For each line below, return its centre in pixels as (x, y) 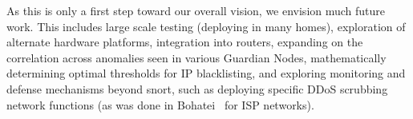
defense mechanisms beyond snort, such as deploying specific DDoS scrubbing (197, 88)
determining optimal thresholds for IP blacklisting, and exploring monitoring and (206, 73)
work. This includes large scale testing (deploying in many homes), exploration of (206, 26)
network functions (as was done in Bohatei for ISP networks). (160, 104)
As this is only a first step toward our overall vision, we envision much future (196, 10)
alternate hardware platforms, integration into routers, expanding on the (185, 42)
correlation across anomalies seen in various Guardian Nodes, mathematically (196, 57)
